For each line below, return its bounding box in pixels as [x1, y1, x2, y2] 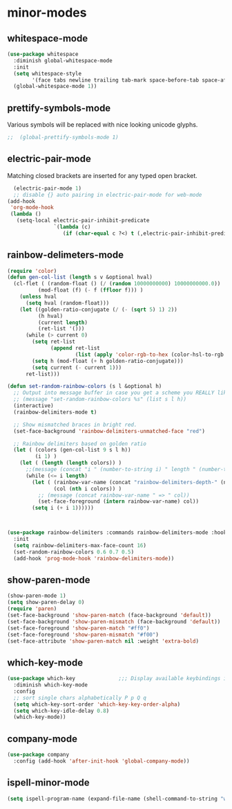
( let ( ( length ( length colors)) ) [19, 459, 122, 467]
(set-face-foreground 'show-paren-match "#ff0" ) [7, 625, 150, 632]
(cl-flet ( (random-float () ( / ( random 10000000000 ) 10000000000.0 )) [13, 281, 221, 287]
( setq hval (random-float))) [25, 299, 110, 306]
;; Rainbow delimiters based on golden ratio [13, 440, 147, 447]
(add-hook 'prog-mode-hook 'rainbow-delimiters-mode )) [13, 555, 175, 562]
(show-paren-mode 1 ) [7, 592, 67, 600]
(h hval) [37, 312, 64, 319]
